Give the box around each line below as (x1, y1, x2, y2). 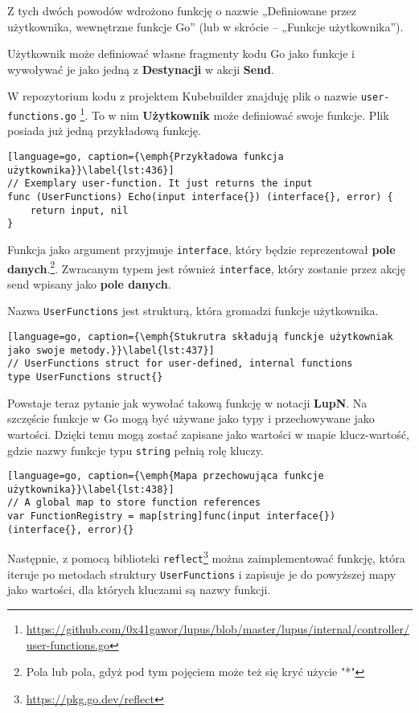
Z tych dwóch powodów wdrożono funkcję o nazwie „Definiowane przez (7, 2, 356, 18)
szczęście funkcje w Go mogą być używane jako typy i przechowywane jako (7, 410, 375, 427)
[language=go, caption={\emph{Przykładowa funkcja (7, 150, 284, 162)
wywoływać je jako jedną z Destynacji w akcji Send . (7, 60, 274, 77)
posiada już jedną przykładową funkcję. (7, 122, 201, 139)
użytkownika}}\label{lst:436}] (7, 164, 175, 176)
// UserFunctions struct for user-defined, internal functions (7, 358, 353, 370)
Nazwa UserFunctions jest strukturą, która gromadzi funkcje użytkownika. (7, 302, 379, 319)
